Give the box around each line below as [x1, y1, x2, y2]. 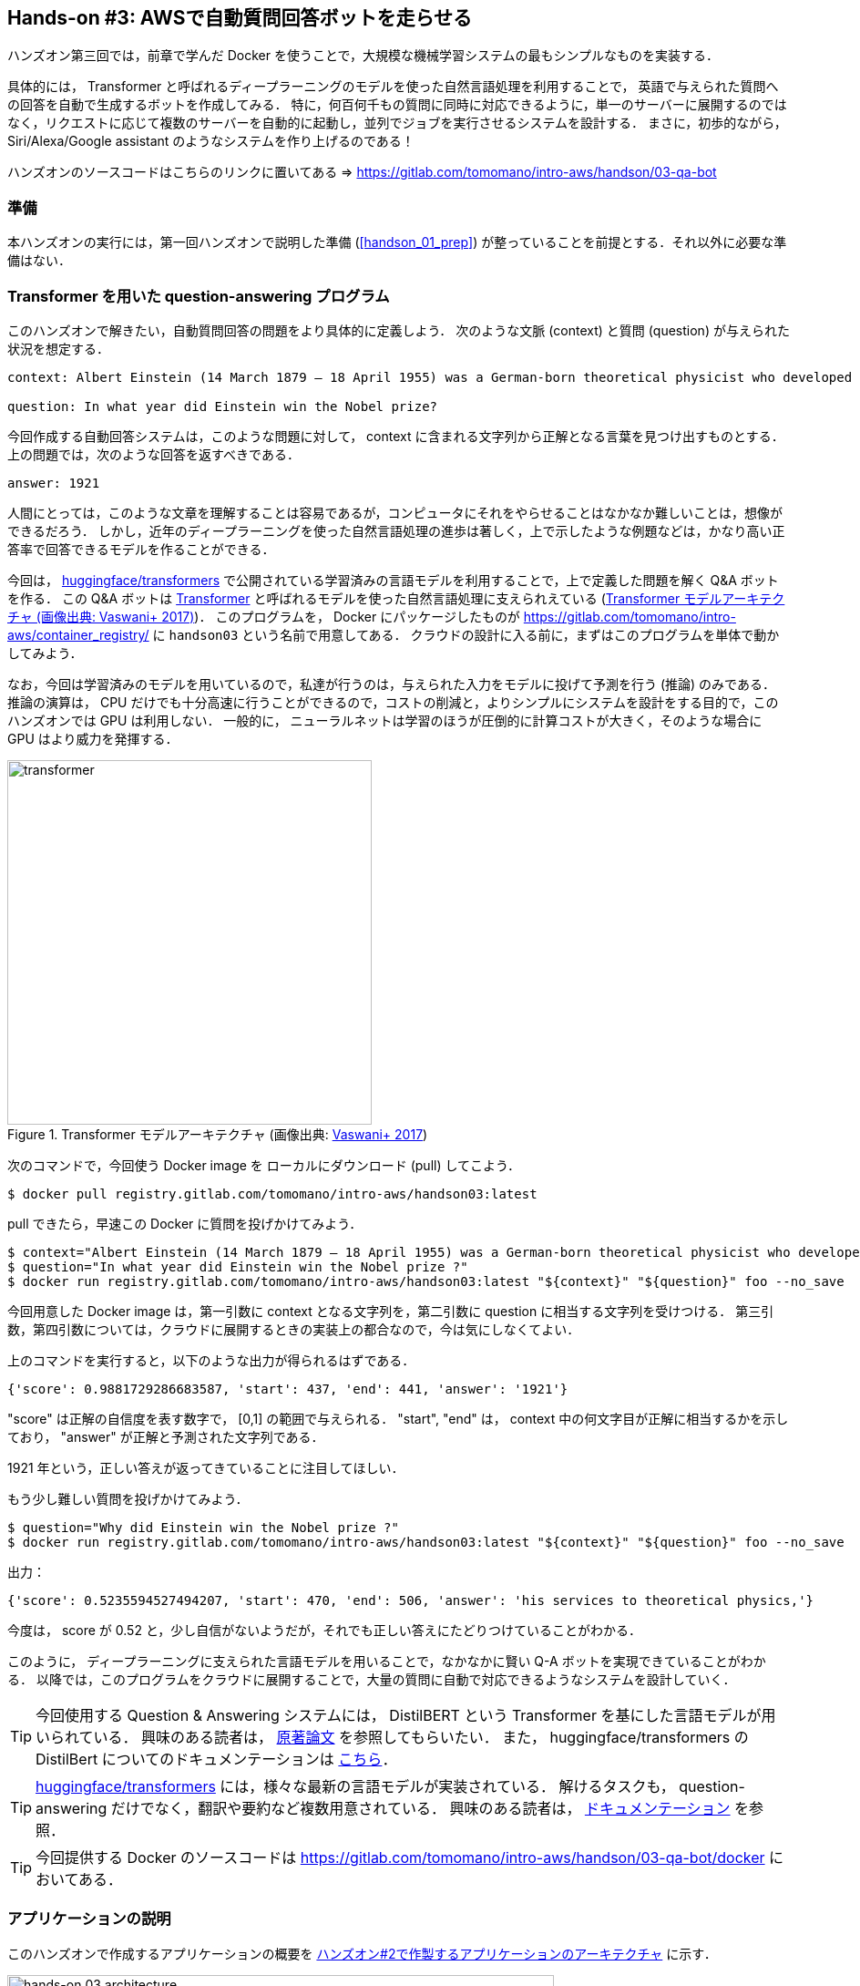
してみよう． [7, 644, 83, 661]
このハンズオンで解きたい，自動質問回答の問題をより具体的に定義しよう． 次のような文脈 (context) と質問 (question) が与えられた [7, 322, 790, 338]
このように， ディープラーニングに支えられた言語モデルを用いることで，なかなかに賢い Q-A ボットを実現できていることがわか [7, 1652, 766, 1669]
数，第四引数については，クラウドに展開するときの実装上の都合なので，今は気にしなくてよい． [7, 1321, 580, 1337]
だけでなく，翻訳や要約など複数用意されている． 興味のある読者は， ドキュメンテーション [110, 1798, 731, 1817]
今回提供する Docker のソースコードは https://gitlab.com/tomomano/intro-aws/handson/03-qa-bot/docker [36, 1847, 765, 1867]
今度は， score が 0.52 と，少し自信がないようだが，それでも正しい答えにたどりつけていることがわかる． [7, 1621, 641, 1638]
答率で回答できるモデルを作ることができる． [7, 540, 275, 557]
